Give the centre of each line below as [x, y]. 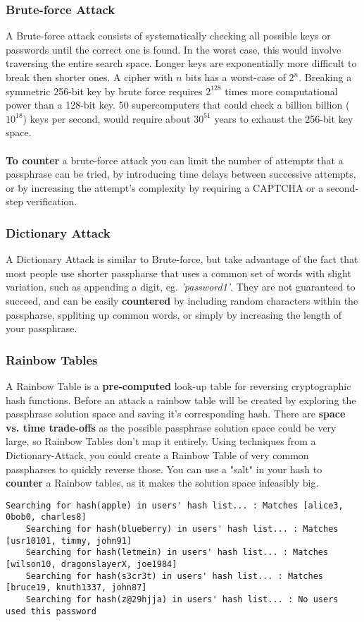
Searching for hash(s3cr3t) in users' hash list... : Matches [175, 576]
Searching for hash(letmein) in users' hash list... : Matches [177, 553]
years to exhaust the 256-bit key [284, 118]
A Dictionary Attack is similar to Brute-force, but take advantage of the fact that [182, 259]
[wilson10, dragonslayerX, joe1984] [92, 564]
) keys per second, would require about [107, 118]
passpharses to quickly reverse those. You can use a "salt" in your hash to [164, 469]
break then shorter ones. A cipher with [89, 77]
